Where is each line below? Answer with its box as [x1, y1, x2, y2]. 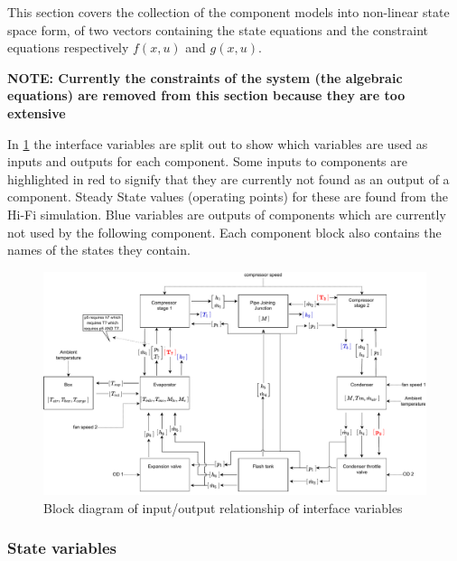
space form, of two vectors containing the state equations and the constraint [7, 20, 428, 39]
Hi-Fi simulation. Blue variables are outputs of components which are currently [7, 204, 446, 223]
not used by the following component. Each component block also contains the [7, 222, 442, 241]
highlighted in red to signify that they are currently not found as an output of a [7, 169, 450, 188]
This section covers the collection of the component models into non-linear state [7, 3, 450, 21]
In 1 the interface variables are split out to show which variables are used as [7, 134, 428, 153]
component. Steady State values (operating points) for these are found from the [7, 187, 449, 206]
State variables [7, 537, 117, 559]
